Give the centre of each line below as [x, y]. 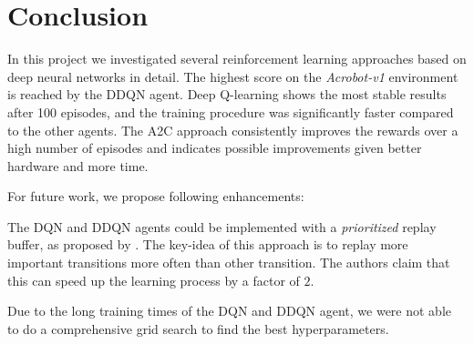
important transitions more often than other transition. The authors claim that [229, 263]
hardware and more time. [78, 165]
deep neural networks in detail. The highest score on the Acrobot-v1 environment [233, 76]
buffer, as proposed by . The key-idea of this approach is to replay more [208, 244]
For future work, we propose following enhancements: [156, 196]
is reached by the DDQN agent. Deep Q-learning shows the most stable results [227, 94]
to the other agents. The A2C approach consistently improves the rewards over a [233, 130]
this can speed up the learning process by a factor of [154, 280]
